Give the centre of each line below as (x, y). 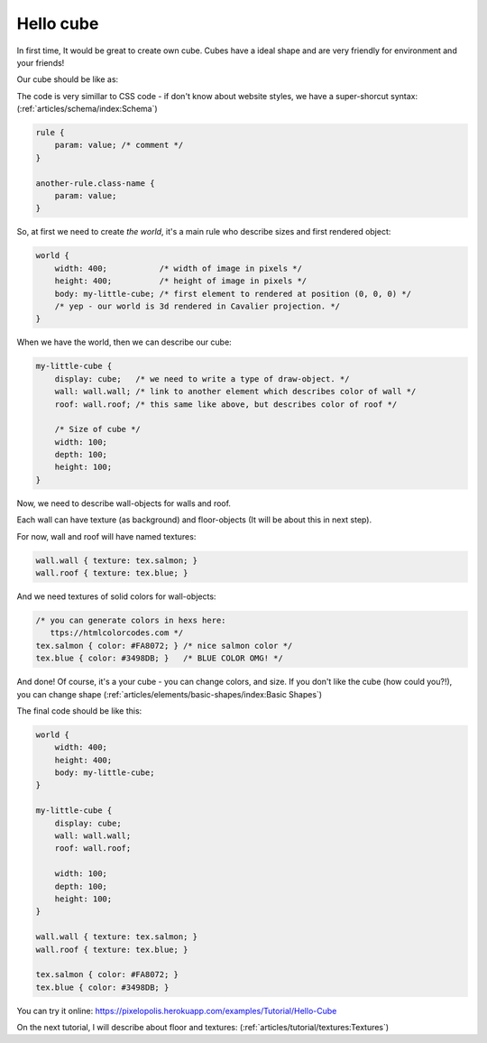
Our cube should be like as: (68, 79)
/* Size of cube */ (98, 429)
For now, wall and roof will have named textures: (106, 536)
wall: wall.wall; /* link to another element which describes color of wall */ (235, 392)
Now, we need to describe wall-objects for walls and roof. (124, 503)
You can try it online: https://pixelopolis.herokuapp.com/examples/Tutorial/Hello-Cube (177, 1011)
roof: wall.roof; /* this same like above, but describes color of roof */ (226, 404)
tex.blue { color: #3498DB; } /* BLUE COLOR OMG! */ (159, 658)
